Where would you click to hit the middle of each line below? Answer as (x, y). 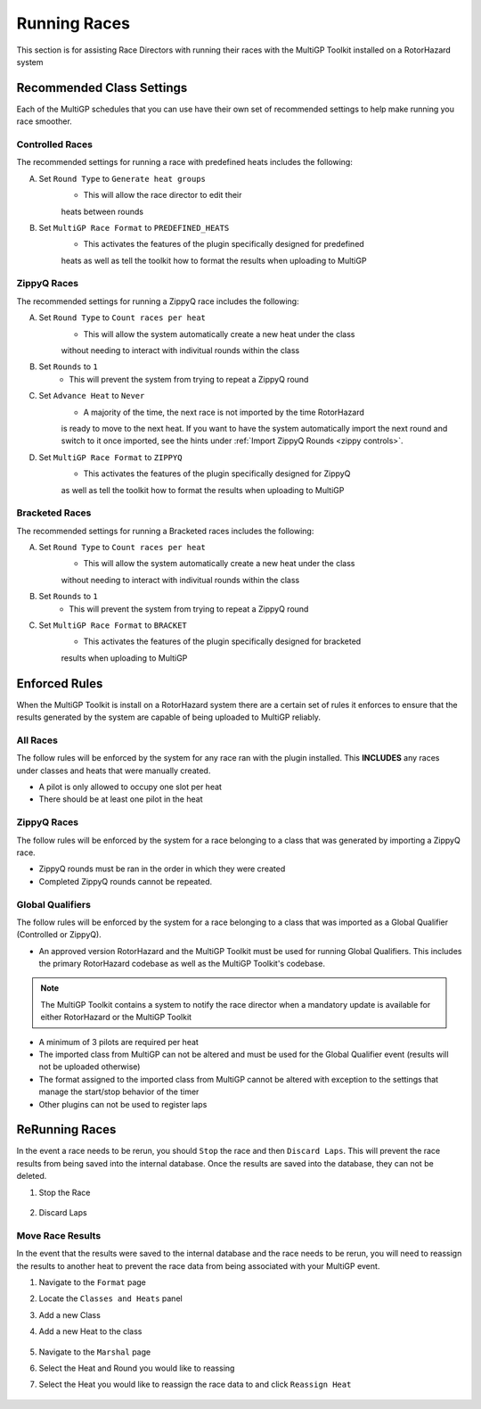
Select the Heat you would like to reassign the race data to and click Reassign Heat (195, 1384)
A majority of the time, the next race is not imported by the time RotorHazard (224, 412)
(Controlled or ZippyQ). (59, 935)
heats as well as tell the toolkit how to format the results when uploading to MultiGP (214, 260)
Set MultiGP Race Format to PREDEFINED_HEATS (134, 227)
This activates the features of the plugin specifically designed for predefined (224, 244)
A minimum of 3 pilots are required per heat (119, 1042)
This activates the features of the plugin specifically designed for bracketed (222, 641)
